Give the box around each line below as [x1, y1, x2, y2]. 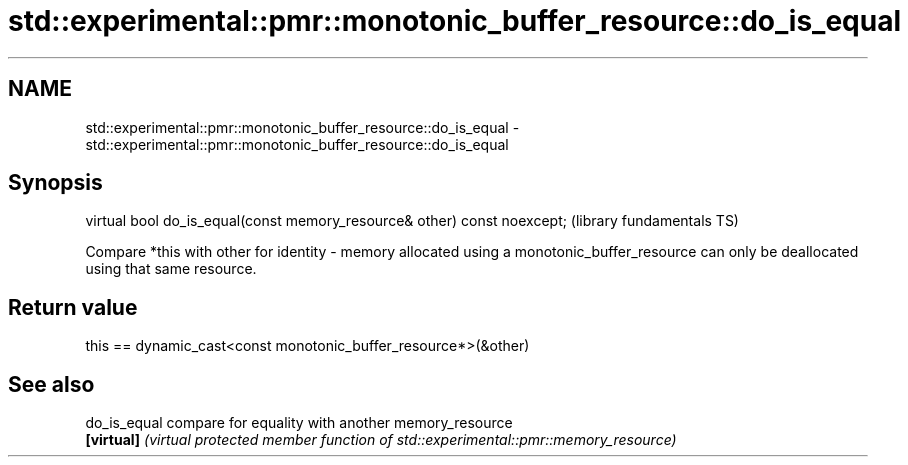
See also [8, 371, 95, 397]
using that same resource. [85, 260, 257, 278]
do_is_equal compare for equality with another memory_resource [85, 414, 513, 432]
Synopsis [8, 170, 103, 196]
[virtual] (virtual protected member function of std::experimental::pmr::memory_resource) [85, 431, 677, 449]
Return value [8, 294, 138, 320]
